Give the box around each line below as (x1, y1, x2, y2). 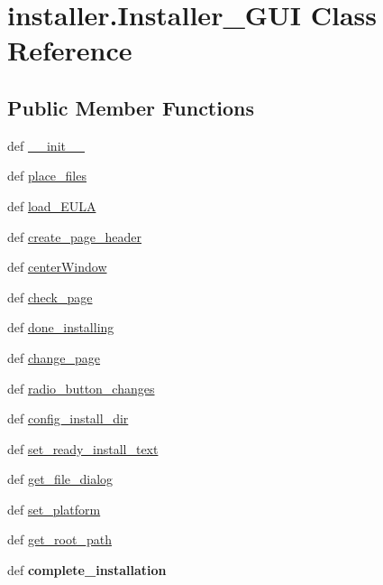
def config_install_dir (7, 409, 129, 428)
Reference (7, 32, 132, 69)
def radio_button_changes (7, 378, 155, 397)
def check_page (7, 287, 93, 306)
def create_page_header (7, 227, 142, 246)
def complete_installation (7, 561, 167, 580)
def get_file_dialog (7, 469, 114, 488)
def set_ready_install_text (7, 439, 159, 458)
